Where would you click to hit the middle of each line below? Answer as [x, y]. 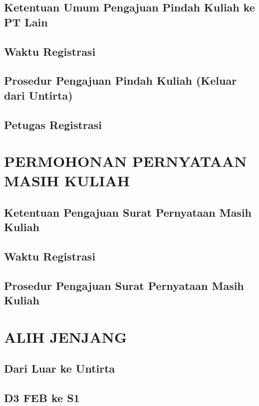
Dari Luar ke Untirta [60, 368]
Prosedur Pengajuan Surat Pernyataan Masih [124, 285]
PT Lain [26, 22]
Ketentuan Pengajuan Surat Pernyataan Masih [128, 212]
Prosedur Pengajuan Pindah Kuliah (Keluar [121, 80]
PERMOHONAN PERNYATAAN [126, 161]
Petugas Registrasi [53, 124]
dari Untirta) [38, 95]
